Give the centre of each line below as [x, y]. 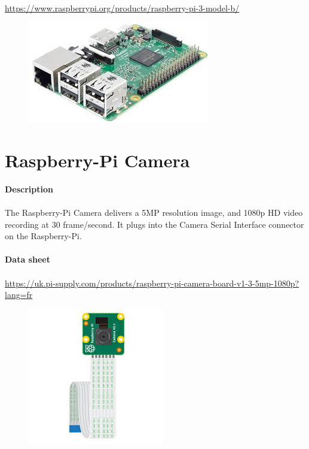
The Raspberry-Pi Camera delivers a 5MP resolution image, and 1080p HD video [154, 213]
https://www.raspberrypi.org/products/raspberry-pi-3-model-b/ [122, 7]
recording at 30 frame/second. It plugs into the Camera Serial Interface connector [154, 224]
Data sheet [27, 259]
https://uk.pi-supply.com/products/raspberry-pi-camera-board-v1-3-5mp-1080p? [152, 283]
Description [29, 189]
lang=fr [19, 295]
